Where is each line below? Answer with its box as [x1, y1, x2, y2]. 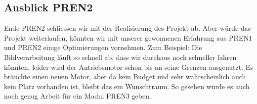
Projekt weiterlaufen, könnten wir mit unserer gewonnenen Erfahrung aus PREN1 [4, 32, 252, 43]
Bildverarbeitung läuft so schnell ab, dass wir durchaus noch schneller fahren [4, 52, 237, 62]
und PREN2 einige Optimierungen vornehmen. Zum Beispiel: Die [4, 42, 202, 52]
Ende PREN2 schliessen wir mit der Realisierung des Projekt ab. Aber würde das [4, 23, 251, 33]
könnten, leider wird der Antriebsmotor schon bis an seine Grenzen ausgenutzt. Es [4, 61, 253, 72]
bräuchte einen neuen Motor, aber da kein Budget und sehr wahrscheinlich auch [4, 71, 246, 82]
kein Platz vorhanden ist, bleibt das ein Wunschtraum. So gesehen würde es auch [4, 81, 250, 91]
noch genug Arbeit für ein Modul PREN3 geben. [4, 91, 151, 101]
